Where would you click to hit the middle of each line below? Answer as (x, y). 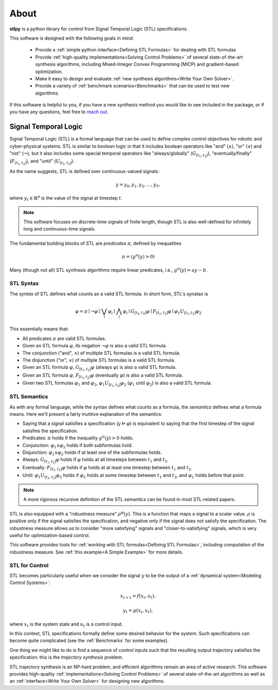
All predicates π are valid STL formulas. (64, 338)
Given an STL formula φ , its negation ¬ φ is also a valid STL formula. (95, 346)
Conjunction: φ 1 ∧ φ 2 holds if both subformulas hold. (78, 446)
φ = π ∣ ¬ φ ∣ (88, 311)
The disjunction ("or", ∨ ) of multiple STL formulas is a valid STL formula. (99, 360)
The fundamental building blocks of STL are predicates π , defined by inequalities (95, 243)
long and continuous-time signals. (59, 229)
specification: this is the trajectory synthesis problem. (66, 657)
